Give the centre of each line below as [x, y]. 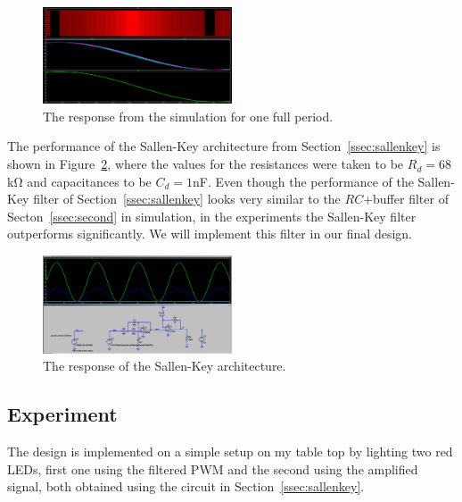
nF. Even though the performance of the [303, 181]
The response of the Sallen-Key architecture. [165, 366]
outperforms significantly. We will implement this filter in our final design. [210, 234]
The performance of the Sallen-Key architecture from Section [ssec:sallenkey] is [224, 146]
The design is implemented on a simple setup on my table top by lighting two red [230, 452]
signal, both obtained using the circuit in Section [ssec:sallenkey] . [186, 486]
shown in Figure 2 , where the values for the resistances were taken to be [206, 164]
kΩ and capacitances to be [79, 181]
